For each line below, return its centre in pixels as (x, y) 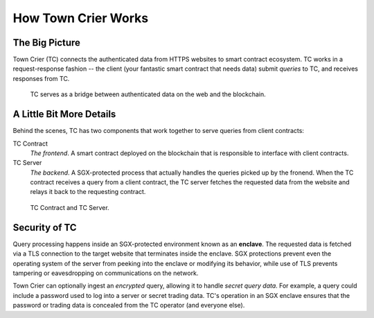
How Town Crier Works (81, 18)
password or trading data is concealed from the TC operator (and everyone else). (129, 306)
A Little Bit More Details (64, 114)
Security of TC (45, 228)
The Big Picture (47, 43)
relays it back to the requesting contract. (88, 192)
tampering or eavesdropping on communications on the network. (106, 273)
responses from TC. (41, 78)
